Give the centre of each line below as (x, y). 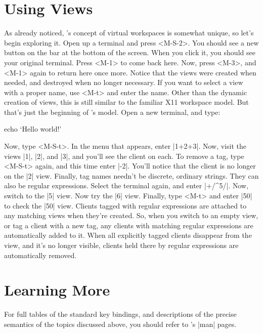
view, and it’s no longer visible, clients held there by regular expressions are (121, 245)
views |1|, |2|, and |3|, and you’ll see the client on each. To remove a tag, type (124, 156)
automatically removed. (40, 255)
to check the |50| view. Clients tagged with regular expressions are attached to (125, 205)
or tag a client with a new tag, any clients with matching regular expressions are (129, 225)
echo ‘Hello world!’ (33, 129)
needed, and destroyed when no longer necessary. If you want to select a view (124, 82)
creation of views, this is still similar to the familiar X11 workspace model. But (126, 102)
